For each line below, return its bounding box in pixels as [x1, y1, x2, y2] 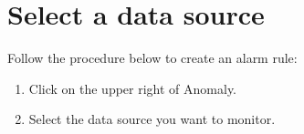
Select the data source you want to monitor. [28, 109, 276, 129]
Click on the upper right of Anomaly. [28, 78, 237, 98]
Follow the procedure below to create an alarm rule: [7, 48, 298, 67]
